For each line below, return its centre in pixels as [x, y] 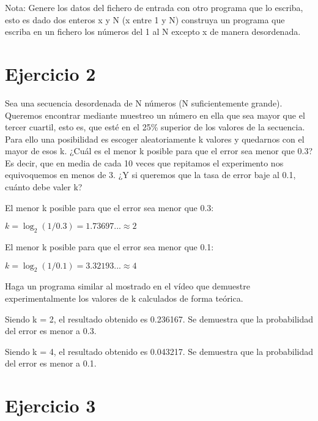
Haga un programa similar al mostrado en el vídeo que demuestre [128, 286]
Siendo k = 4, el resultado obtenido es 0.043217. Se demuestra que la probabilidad [159, 351]
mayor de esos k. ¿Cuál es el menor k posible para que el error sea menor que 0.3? [159, 151]
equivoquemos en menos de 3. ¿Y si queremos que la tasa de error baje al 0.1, [150, 175]
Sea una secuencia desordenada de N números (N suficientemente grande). [144, 102]
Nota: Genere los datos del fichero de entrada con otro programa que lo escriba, [154, 7]
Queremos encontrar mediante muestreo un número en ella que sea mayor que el [155, 115]
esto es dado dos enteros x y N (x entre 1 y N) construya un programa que [145, 19]
